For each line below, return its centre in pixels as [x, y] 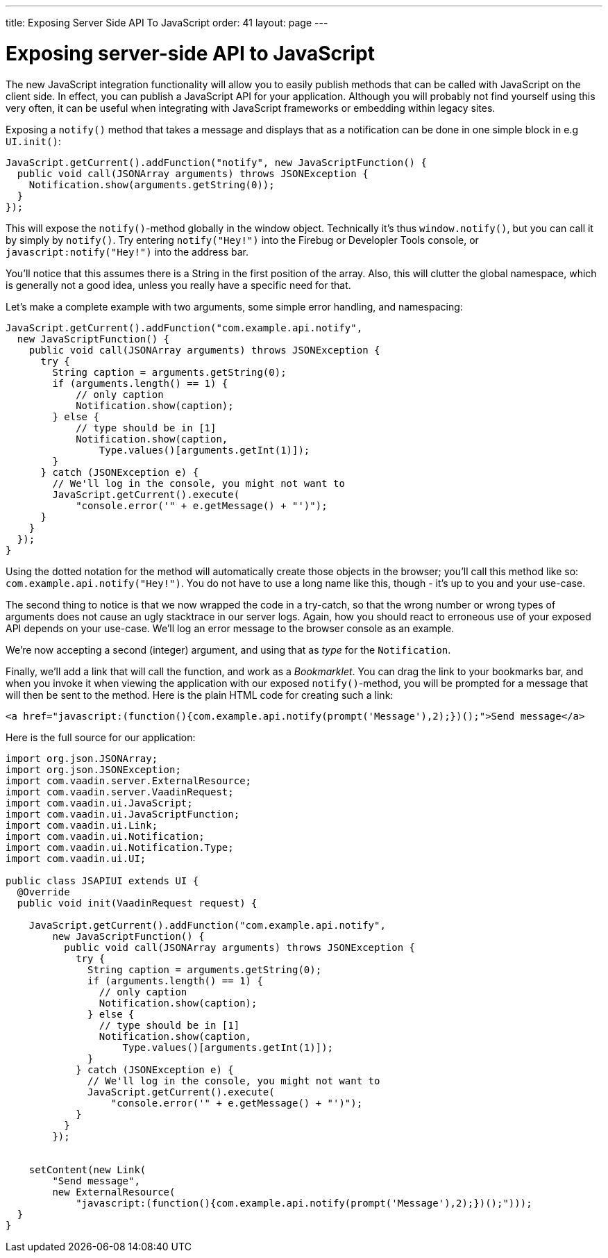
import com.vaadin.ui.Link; [82, 825]
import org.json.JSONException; [93, 769]
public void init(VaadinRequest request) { [137, 903]
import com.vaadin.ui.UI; [76, 858]
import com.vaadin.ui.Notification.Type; [120, 847]
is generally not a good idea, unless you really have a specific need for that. [178, 285]
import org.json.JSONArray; [82, 758]
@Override [43, 892]
